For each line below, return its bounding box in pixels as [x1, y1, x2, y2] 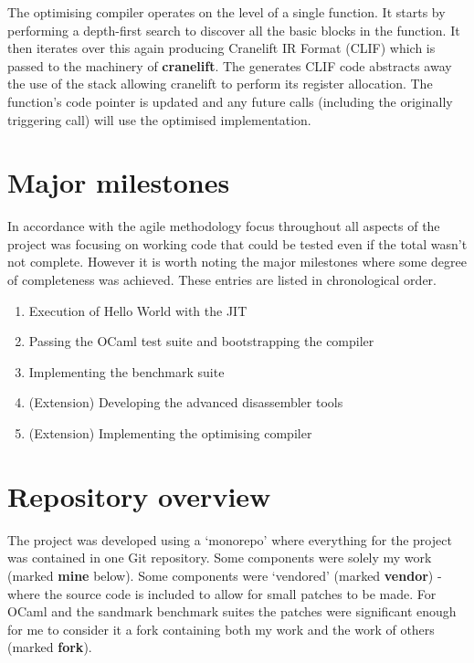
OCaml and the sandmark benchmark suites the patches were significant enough [7, 602, 457, 621]
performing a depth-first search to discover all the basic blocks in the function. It [7, 20, 460, 39]
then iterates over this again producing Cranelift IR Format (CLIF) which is [7, 38, 436, 58]
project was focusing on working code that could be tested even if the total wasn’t [7, 234, 468, 253]
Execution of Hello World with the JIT [28, 300, 248, 320]
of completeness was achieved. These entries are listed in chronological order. [7, 270, 437, 289]
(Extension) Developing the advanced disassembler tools [28, 393, 343, 412]
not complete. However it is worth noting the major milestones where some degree [7, 252, 467, 271]
